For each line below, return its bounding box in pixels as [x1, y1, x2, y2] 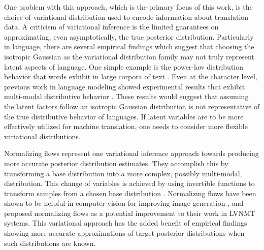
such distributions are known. [4, 237, 96, 248]
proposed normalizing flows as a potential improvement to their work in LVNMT [4, 207, 255, 218]
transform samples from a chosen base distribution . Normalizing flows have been [4, 188, 256, 198]
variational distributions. [4, 131, 81, 141]
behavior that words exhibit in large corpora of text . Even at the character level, [4, 71, 257, 82]
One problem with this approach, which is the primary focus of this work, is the [4, 2, 253, 12]
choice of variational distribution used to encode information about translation [4, 11, 249, 22]
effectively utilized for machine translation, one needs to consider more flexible [4, 121, 248, 132]
